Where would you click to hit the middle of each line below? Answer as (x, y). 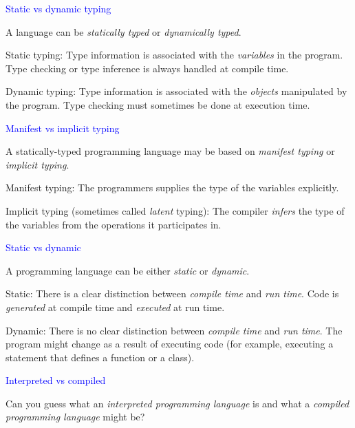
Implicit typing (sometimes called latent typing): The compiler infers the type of (175, 210)
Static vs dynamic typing (58, 8)
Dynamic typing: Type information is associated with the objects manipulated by (176, 91)
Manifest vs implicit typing (63, 128)
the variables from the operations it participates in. (114, 224)
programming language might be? (75, 417)
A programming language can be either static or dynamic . (128, 270)
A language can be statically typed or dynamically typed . (123, 31)
